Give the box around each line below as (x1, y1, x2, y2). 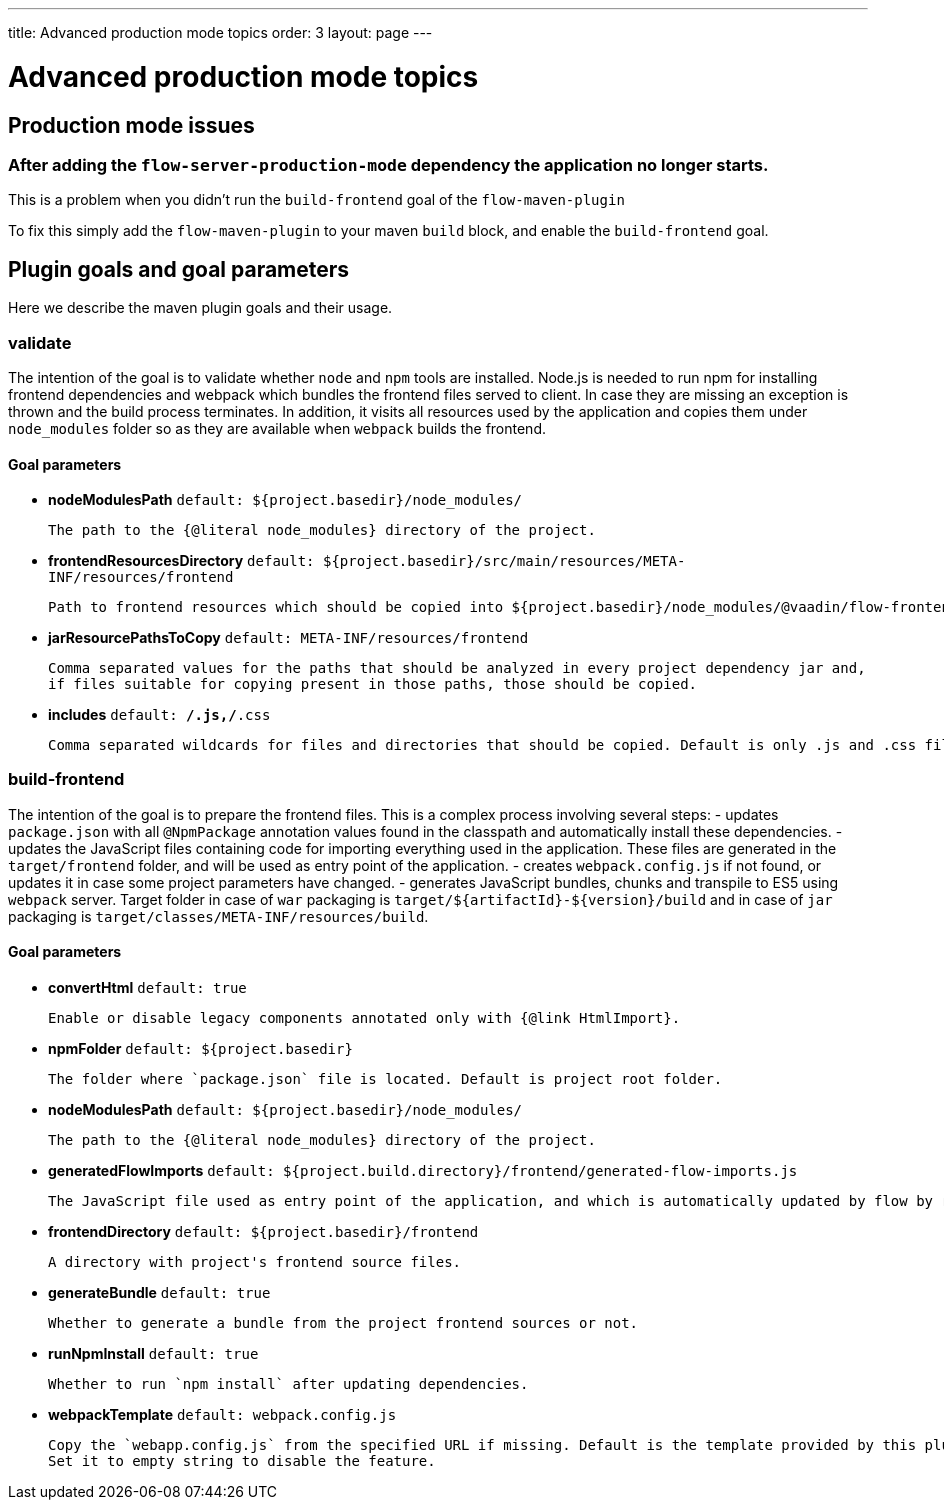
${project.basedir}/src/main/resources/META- (322, 553, 686, 570)
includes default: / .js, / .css (48, 706, 271, 724)
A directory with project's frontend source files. (48, 1254, 462, 1271)
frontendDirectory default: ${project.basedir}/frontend (48, 1223, 479, 1241)
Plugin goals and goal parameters (8, 256, 350, 282)
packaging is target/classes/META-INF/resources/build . (8, 907, 429, 925)
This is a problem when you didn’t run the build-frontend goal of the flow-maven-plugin (8, 191, 625, 209)
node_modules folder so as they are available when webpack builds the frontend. (8, 419, 546, 437)
